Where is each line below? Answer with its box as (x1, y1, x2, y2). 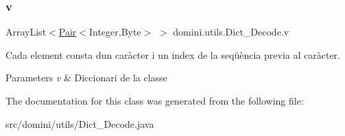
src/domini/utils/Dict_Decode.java (5, 116, 154, 131)
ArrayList (5, 25, 47, 39)
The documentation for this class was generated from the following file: (5, 94, 304, 107)
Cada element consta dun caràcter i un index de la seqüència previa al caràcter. (5, 47, 340, 62)
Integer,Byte (88, 25, 141, 39)
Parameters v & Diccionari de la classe (5, 70, 167, 85)
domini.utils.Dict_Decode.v (173, 25, 289, 39)
